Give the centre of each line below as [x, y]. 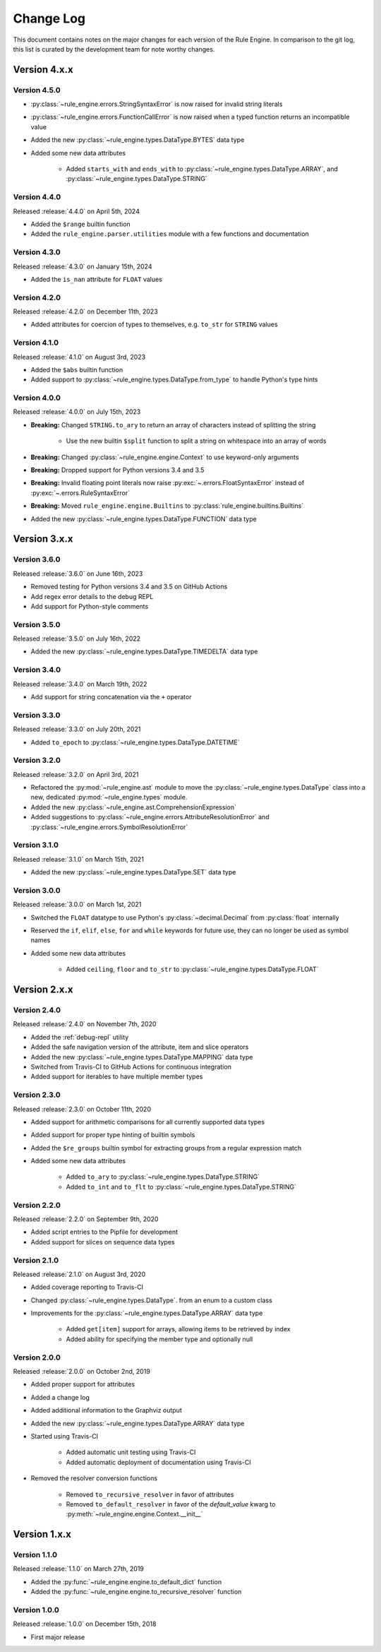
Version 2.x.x [43, 990]
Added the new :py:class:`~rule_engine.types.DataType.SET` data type [133, 872]
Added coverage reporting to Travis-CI [87, 1287]
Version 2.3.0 [37, 1095]
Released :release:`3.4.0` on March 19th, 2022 [80, 684]
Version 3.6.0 [37, 559]
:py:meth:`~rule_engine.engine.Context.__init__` [134, 1514]
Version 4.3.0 [37, 252]
